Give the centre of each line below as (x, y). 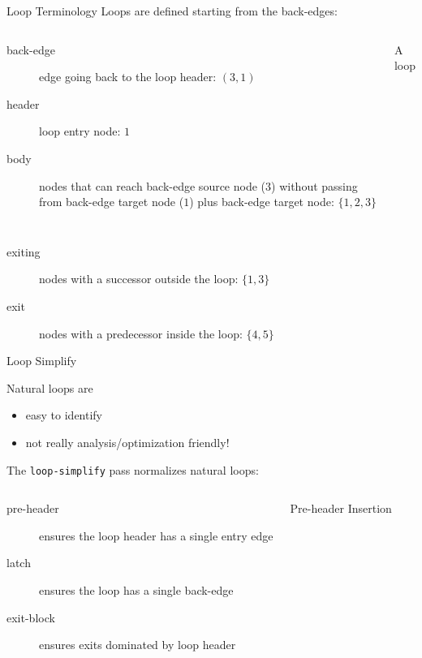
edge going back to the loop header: (128, 77)
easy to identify (64, 415)
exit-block (31, 617)
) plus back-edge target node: (262, 202)
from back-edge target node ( (112, 202)
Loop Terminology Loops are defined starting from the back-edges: (172, 11)
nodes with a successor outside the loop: (139, 279)
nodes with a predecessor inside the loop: (141, 333)
